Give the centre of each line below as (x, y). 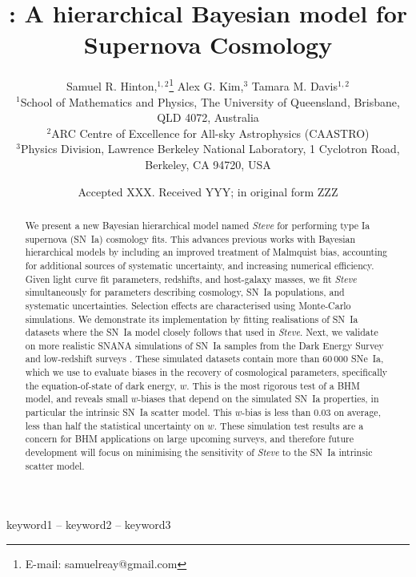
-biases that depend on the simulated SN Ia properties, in (258, 399)
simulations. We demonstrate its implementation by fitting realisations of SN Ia (192, 319)
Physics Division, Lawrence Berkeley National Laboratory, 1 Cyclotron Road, (210, 149)
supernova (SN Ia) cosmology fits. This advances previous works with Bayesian (190, 238)
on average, (357, 412)
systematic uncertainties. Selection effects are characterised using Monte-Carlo (188, 305)
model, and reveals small (76, 399)
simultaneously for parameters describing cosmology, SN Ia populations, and (185, 292)
